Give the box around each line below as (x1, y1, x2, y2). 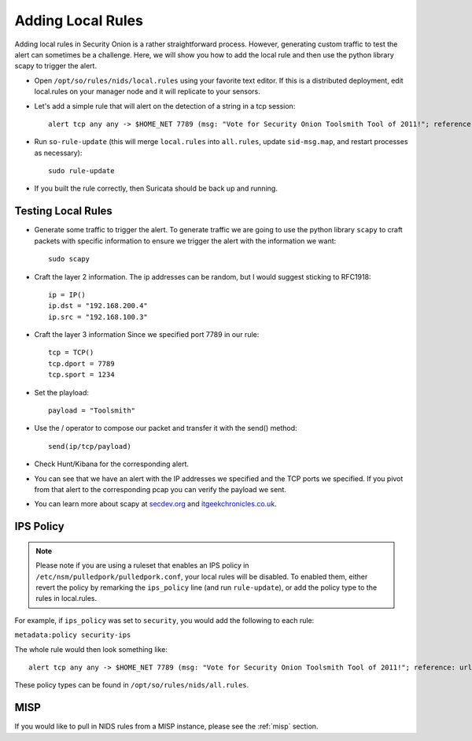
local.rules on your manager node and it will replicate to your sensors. (34, 87, 261, 96)
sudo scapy (48, 254, 90, 264)
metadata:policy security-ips (14, 631, 131, 639)
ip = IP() (48, 290, 86, 299)
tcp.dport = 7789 (48, 359, 115, 368)
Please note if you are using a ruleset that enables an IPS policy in (35, 561, 249, 570)
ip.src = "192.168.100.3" (48, 312, 149, 321)
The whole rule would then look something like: (14, 644, 168, 654)
